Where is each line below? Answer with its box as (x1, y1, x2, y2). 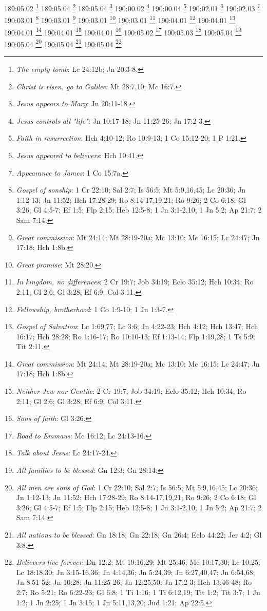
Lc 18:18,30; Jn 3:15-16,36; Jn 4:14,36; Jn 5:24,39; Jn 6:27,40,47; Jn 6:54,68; (16, 566, 255, 577)
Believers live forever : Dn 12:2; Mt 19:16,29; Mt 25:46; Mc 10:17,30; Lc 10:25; (16, 557, 260, 567)
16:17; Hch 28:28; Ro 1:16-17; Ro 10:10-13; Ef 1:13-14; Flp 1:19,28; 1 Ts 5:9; (16, 331, 255, 341)
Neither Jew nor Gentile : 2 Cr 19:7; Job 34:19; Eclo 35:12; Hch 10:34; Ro (16, 386, 246, 396)
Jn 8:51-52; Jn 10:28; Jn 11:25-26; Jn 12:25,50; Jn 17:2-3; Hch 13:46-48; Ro (16, 577, 252, 587)
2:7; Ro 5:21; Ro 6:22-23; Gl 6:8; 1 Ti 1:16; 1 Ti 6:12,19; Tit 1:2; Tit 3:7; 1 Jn (16, 586, 260, 597)
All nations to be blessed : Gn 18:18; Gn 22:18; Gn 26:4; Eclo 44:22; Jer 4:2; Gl (16, 529, 262, 540)
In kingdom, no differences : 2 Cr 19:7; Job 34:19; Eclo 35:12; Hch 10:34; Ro (16, 276, 254, 287)
